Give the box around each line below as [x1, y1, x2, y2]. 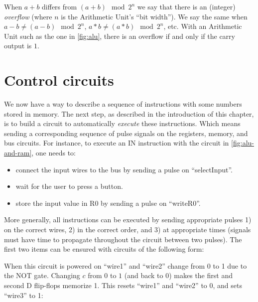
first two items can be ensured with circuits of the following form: [4, 244, 204, 254]
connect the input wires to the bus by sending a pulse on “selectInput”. [15, 164, 233, 174]
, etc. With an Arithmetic [163, 21, 242, 31]
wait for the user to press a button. [15, 181, 123, 191]
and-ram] [4, 148, 32, 158]
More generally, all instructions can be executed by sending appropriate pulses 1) [4, 214, 252, 225]
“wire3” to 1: [4, 290, 43, 300]
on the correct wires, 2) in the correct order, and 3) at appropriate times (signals [4, 224, 251, 235]
